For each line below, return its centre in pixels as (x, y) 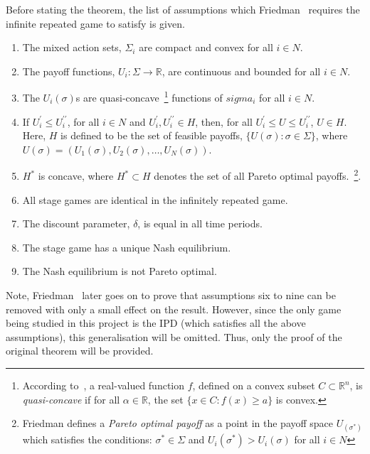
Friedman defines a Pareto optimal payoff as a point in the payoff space (178, 423)
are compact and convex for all (206, 47)
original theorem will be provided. (80, 351)
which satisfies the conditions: (87, 439)
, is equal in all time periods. (200, 223)
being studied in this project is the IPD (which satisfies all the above (156, 323)
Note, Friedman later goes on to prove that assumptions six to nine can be (171, 295)
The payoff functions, (69, 71)
